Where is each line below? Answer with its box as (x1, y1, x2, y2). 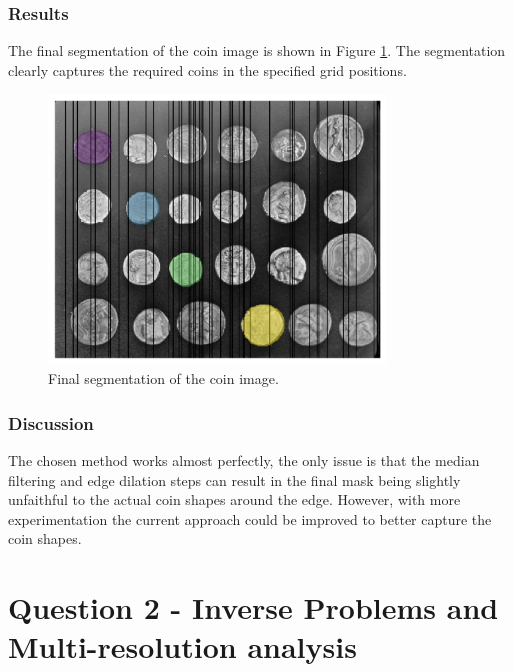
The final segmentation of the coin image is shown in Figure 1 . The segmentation (8, 40, 506, 61)
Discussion (8, 410, 94, 435)
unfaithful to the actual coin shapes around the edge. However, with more (8, 489, 461, 510)
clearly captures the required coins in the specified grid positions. (8, 59, 407, 80)
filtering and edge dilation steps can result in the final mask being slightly (8, 469, 461, 490)
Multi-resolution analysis (8, 626, 357, 667)
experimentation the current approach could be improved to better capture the (8, 508, 492, 529)
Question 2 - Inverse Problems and (8, 587, 499, 628)
